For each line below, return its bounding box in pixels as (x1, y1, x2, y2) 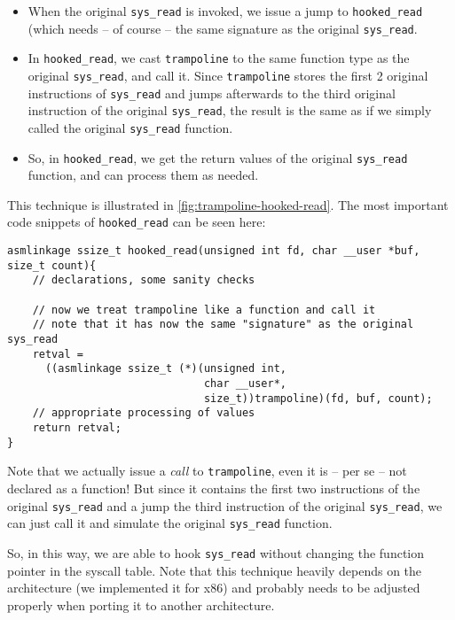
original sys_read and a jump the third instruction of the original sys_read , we (7, 496, 443, 515)
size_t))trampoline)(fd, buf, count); (203, 391, 433, 405)
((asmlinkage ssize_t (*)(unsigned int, (44, 362, 286, 376)
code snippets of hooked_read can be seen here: (7, 213, 266, 231)
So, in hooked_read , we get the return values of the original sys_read (27, 148, 408, 167)
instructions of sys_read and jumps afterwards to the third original (27, 83, 396, 102)
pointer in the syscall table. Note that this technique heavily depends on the (7, 561, 422, 579)
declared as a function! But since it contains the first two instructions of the (7, 478, 420, 497)
